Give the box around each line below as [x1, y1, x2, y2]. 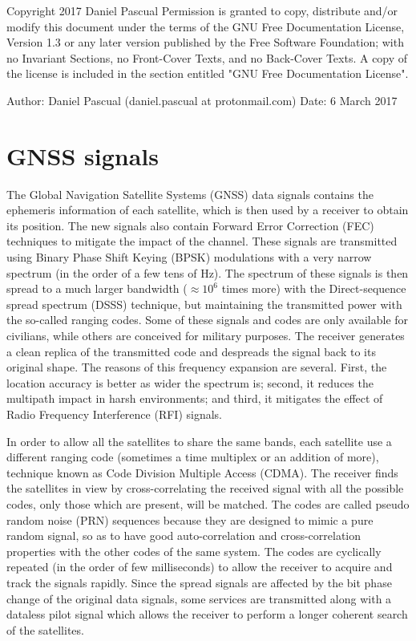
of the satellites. [6, 621, 84, 638]
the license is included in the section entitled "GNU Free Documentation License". [6, 65, 409, 82]
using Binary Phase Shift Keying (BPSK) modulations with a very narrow [6, 249, 372, 266]
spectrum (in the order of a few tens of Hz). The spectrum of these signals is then [6, 264, 409, 281]
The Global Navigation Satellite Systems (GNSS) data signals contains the [6, 185, 374, 202]
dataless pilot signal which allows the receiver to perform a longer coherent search [6, 606, 408, 623]
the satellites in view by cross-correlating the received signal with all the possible [6, 480, 404, 497]
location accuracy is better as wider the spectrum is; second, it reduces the [6, 374, 374, 391]
